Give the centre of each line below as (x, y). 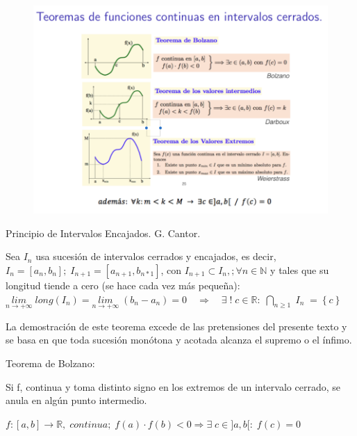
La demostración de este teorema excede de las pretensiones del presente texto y (176, 326)
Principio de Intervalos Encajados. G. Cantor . (103, 233)
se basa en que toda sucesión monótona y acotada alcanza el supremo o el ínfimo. (179, 340)
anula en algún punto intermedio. (76, 400)
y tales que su (300, 269)
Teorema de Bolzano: (50, 363)
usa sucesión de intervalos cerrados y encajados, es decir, (156, 256)
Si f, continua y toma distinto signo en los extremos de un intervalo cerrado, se (173, 386)
